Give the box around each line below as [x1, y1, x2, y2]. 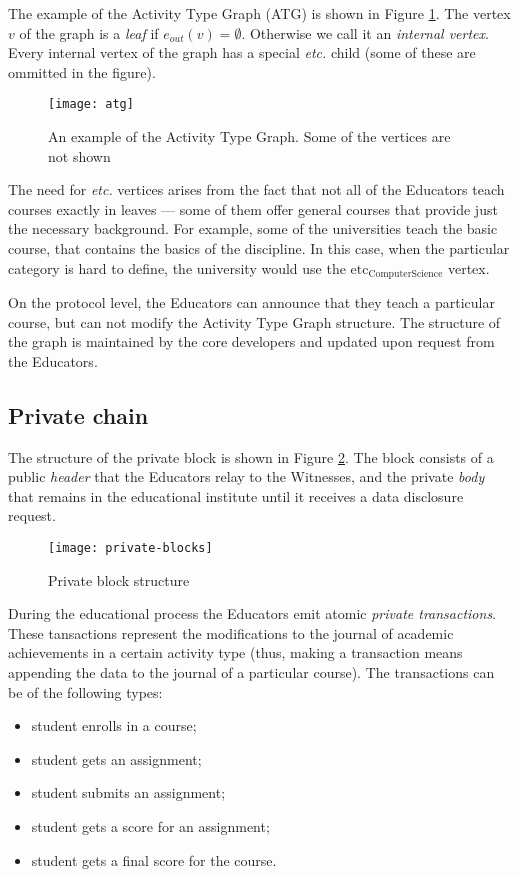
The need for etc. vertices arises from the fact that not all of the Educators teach [8, 179, 505, 200]
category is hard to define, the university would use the [8, 257, 346, 278]
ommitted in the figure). [8, 61, 156, 82]
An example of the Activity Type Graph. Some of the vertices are [48, 126, 451, 147]
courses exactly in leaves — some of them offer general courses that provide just [8, 198, 498, 219]
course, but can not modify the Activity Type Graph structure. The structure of [8, 311, 501, 332]
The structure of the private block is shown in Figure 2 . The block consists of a [8, 446, 494, 467]
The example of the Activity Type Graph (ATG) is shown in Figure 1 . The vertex [8, 3, 511, 23]
